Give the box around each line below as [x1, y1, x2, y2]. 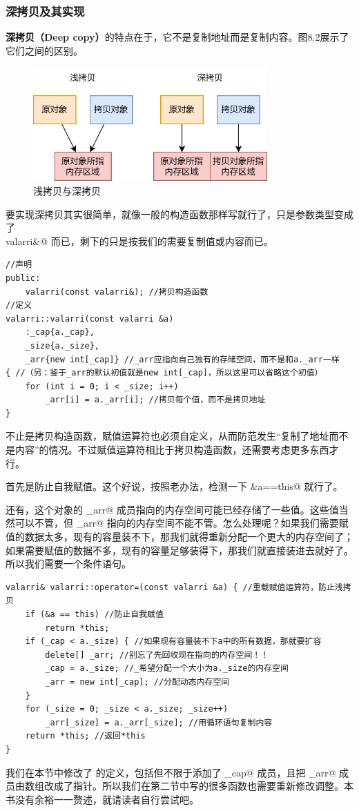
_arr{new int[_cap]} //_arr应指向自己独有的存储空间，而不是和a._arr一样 [25, 354, 340, 364]
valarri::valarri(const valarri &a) [6, 313, 174, 324]
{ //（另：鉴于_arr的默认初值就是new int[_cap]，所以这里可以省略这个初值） [6, 368, 323, 378]
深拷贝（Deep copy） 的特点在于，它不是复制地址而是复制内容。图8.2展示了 [6, 30, 349, 44]
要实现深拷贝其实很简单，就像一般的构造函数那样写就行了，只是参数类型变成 [6, 206, 353, 221]
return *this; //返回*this [25, 731, 146, 741]
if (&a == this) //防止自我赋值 [25, 609, 164, 619]
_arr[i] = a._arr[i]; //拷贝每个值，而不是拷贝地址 [45, 395, 266, 405]
